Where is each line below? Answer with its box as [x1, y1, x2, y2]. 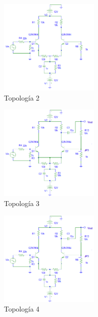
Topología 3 [4, 198, 40, 209]
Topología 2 [4, 92, 40, 103]
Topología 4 [4, 304, 40, 314]
